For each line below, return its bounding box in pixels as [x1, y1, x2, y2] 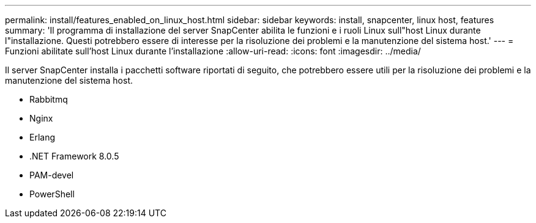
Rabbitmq [29, 94, 68, 104]
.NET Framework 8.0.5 [29, 151, 119, 161]
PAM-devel [29, 170, 74, 180]
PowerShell [29, 189, 75, 199]
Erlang [29, 132, 56, 142]
